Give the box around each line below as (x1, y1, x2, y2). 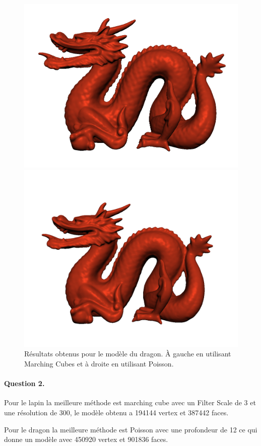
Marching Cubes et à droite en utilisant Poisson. (24, 358, 174, 368)
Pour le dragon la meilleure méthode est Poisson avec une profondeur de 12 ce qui (4, 424, 257, 434)
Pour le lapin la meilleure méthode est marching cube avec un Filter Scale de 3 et (4, 397, 256, 408)
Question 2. (4, 378, 45, 389)
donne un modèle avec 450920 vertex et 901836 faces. (4, 434, 168, 444)
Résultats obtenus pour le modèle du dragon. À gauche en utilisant (24, 348, 231, 359)
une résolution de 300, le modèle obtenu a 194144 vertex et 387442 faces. (4, 407, 229, 417)
